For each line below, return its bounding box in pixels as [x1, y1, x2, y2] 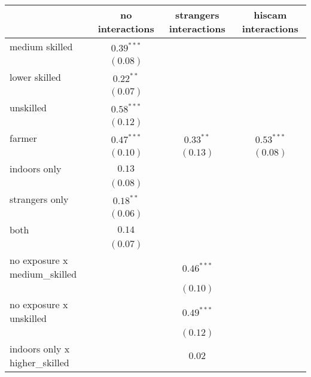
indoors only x [10, 342, 70, 355]
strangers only [10, 192, 69, 206]
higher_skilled [10, 355, 69, 369]
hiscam [254, 8, 287, 22]
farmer [10, 131, 37, 145]
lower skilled [10, 70, 61, 84]
